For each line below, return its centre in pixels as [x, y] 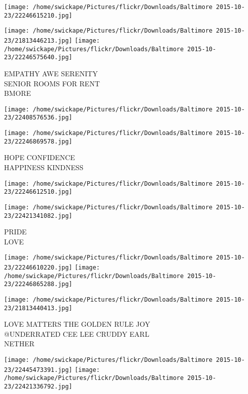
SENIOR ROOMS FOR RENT [52, 83]
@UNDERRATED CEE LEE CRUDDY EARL [77, 334]
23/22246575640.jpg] [38, 57]
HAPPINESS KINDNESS [44, 167]
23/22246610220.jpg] [38, 268]
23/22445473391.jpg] [38, 370]
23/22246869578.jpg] [38, 141]
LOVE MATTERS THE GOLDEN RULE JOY [77, 324]
